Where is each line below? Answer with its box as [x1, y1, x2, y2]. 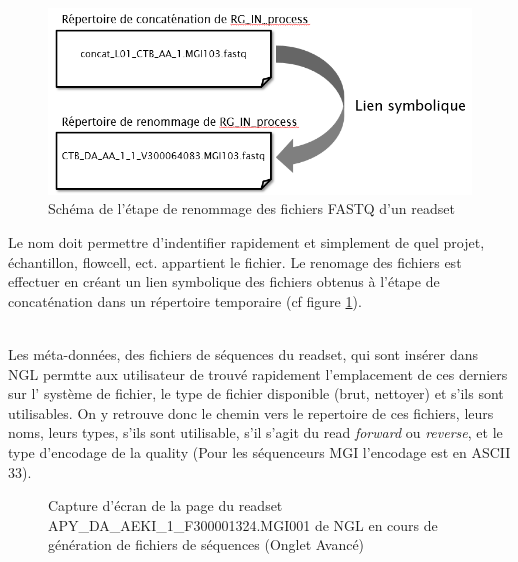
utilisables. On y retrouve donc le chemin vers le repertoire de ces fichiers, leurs [8, 402, 494, 423]
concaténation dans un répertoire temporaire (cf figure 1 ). [8, 290, 362, 311]
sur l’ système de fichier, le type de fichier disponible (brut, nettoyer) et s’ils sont [8, 383, 504, 404]
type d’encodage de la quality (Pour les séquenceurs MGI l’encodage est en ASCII [8, 441, 511, 462]
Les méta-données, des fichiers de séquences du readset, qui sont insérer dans [8, 343, 479, 364]
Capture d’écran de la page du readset [48, 495, 283, 516]
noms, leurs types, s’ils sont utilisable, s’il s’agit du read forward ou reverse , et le [8, 422, 503, 443]
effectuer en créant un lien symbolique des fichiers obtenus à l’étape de [8, 271, 440, 292]
